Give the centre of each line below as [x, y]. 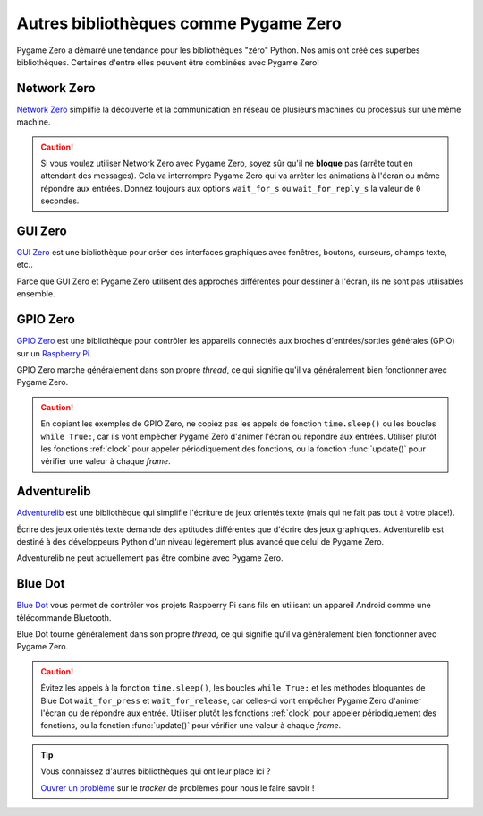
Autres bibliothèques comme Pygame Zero [179, 23]
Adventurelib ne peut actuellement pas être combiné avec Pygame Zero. [150, 558]
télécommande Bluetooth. [64, 617]
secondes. [60, 201]
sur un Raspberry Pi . [55, 353]
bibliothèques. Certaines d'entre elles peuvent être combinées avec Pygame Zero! [168, 62]
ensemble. [36, 294]
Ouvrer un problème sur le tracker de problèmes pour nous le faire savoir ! [178, 787]
